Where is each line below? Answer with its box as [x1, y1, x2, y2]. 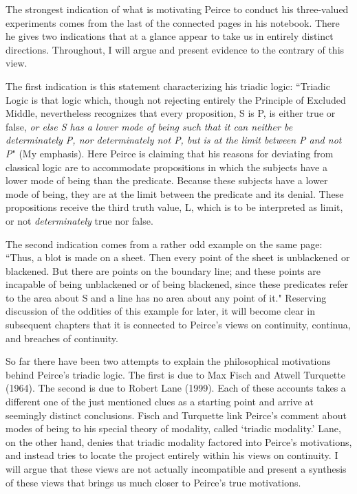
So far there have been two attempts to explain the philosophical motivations [6, 354, 331, 368]
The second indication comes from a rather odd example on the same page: [6, 236, 323, 251]
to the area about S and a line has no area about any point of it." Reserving [6, 290, 327, 304]
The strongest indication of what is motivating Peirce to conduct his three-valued [6, 2, 349, 16]
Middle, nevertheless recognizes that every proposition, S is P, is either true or [6, 106, 336, 120]
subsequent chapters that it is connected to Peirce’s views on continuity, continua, [6, 317, 351, 332]
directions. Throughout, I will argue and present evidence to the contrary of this [6, 42, 345, 56]
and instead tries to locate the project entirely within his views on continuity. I [6, 448, 338, 462]
